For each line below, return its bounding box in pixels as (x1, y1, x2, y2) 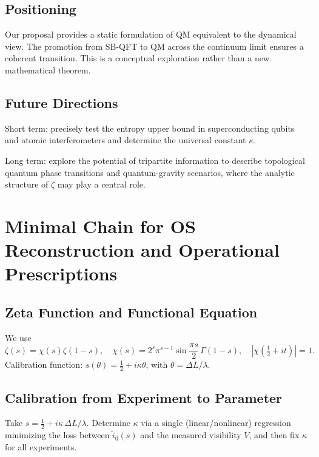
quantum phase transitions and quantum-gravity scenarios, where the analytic (5, 166, 295, 178)
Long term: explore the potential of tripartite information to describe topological (5, 154, 305, 166)
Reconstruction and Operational (5, 237, 280, 262)
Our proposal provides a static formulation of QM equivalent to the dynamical (5, 28, 297, 41)
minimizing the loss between (5, 428, 110, 441)
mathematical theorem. (5, 63, 91, 76)
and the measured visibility (140, 428, 241, 441)
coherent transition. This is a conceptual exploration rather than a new (5, 52, 270, 64)
